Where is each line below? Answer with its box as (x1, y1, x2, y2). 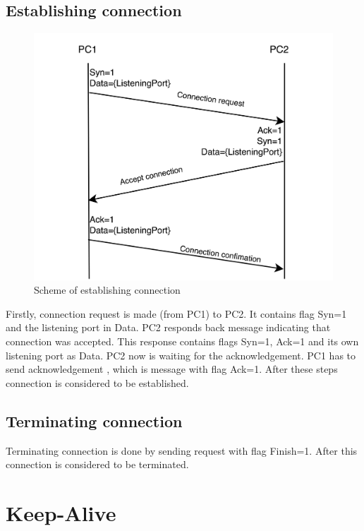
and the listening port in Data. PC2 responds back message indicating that (6, 320, 331, 335)
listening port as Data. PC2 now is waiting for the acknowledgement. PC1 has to (6, 347, 356, 362)
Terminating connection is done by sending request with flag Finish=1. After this (6, 443, 358, 458)
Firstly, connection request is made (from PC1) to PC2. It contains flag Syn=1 (6, 306, 347, 321)
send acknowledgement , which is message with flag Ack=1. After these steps (6, 362, 338, 376)
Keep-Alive (6, 498, 116, 527)
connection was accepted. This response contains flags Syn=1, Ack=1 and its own (6, 333, 359, 348)
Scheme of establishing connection (34, 282, 181, 297)
